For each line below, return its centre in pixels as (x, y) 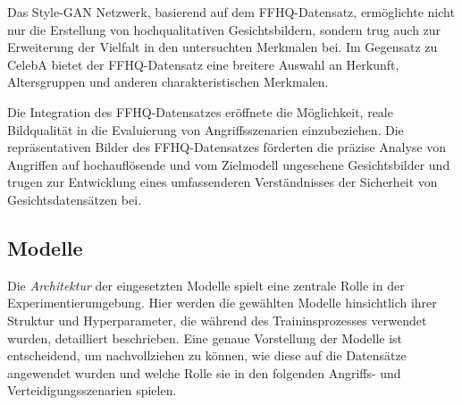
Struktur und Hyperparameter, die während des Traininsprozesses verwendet (217, 320)
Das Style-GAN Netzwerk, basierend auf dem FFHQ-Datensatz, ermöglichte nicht (231, 12)
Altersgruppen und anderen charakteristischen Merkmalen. (168, 82)
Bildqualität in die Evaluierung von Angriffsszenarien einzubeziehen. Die (206, 129)
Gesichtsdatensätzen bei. (75, 199)
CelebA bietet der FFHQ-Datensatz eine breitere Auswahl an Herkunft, (203, 64)
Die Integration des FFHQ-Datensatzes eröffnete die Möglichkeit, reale (200, 111)
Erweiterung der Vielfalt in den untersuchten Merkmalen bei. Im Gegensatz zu (223, 47)
